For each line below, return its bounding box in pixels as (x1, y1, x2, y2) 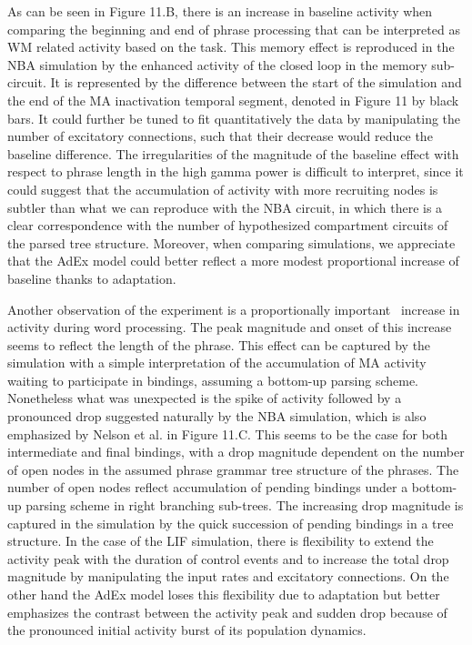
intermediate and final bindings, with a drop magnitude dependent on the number (7, 442, 465, 461)
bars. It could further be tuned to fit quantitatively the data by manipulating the (7, 108, 461, 127)
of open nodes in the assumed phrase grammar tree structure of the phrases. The (7, 459, 459, 479)
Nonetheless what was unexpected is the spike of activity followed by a (7, 388, 402, 408)
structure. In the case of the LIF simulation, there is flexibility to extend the (7, 531, 434, 550)
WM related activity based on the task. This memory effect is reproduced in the (7, 37, 455, 56)
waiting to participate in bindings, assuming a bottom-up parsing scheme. (7, 370, 418, 389)
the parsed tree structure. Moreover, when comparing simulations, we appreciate (7, 233, 456, 252)
